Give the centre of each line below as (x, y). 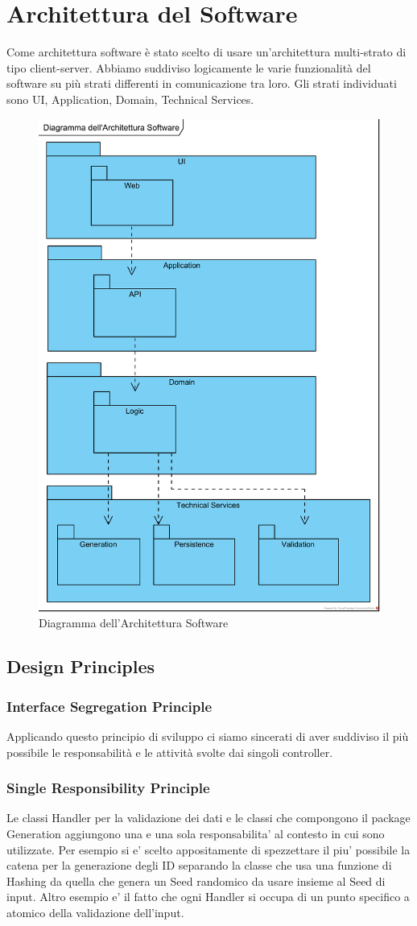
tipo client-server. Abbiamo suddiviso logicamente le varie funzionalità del (189, 67)
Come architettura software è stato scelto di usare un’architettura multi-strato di (206, 52)
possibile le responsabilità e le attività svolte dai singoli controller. (170, 752)
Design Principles (81, 666)
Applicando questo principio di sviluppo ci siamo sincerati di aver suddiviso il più (208, 736)
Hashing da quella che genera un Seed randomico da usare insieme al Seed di (196, 881)
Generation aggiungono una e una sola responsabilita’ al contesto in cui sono (196, 834)
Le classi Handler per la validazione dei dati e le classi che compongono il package (208, 818)
